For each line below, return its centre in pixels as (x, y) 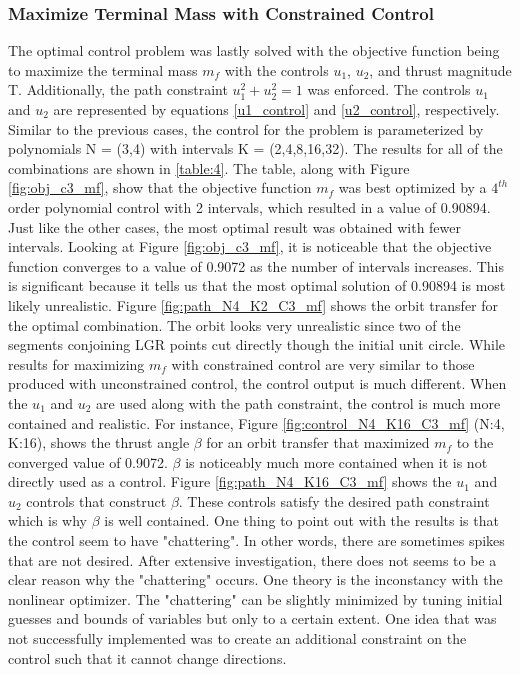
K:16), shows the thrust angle (99, 442)
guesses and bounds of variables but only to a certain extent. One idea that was (252, 618)
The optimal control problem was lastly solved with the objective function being (254, 50)
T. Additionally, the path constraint (118, 89)
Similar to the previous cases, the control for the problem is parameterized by (246, 128)
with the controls (276, 69)
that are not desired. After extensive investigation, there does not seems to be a (252, 559)
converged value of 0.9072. (88, 461)
